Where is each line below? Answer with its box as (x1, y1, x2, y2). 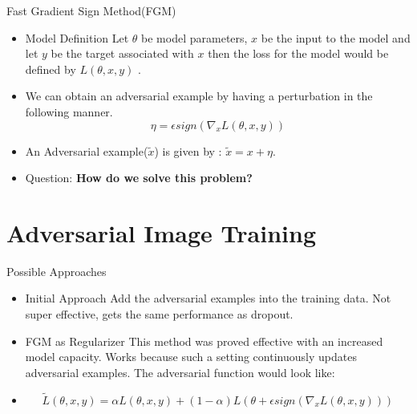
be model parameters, (141, 29, 248, 46)
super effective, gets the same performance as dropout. (25, 306, 294, 323)
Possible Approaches (6, 262, 107, 279)
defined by (25, 60, 76, 77)
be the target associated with (51, 45, 194, 62)
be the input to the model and (261, 29, 411, 46)
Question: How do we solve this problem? (25, 169, 253, 186)
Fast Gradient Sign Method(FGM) (6, 2, 176, 18)
